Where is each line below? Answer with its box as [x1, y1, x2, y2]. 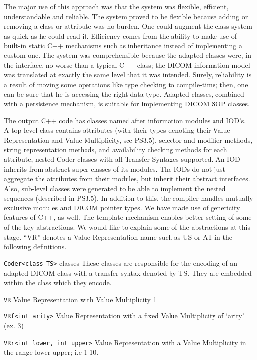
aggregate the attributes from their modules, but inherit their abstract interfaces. [4, 173, 250, 184]
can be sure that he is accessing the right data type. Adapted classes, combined [4, 89, 244, 99]
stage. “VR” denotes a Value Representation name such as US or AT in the [4, 231, 233, 242]
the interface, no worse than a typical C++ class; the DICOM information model [4, 59, 250, 70]
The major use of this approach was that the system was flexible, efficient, [4, 1, 229, 11]
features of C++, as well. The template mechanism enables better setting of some [4, 212, 252, 222]
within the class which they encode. [4, 277, 112, 288]
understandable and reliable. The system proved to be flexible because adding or [4, 11, 248, 21]
